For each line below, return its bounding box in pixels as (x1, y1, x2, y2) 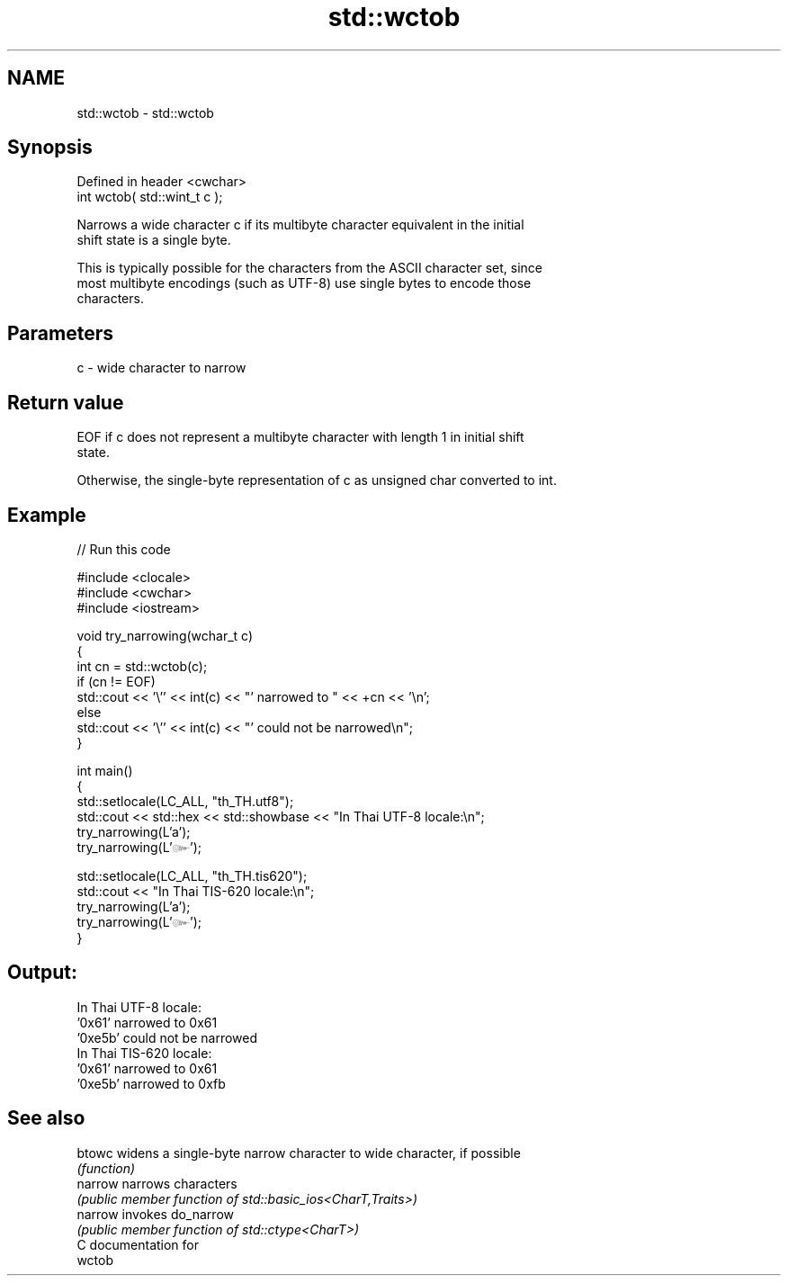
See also (7, 1107, 85, 1130)
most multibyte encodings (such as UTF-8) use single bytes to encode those (76, 275, 532, 292)
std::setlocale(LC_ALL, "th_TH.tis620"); (76, 867, 308, 884)
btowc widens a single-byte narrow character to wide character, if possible (76, 1144, 521, 1161)
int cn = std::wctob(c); (76, 658, 208, 674)
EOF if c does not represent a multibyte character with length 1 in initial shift (76, 429, 524, 445)
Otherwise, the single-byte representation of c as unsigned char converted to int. (76, 472, 557, 489)
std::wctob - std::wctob (76, 104, 214, 121)
